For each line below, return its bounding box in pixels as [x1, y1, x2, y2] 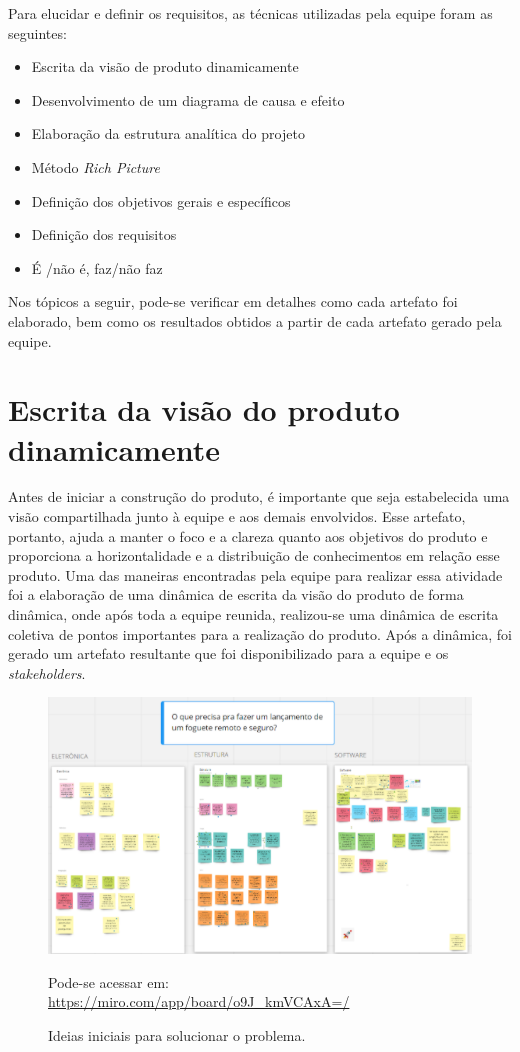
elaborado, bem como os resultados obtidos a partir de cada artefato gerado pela [8, 310, 502, 331]
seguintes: [8, 22, 67, 43]
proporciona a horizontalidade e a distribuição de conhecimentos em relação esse [8, 545, 500, 566]
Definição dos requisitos [31, 224, 177, 245]
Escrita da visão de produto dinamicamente [31, 56, 299, 77]
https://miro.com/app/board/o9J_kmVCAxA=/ [48, 991, 350, 1012]
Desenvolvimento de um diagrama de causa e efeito [31, 89, 345, 110]
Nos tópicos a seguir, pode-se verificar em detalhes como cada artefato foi [8, 291, 458, 312]
